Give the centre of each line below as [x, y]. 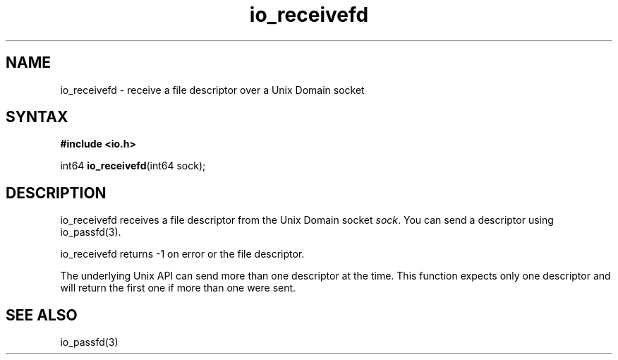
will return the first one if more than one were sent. [178, 288]
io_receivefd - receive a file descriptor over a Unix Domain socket [212, 90]
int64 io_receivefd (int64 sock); [133, 166]
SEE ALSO [42, 315]
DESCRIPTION [56, 193]
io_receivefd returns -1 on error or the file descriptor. [182, 254]
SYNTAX [37, 117]
